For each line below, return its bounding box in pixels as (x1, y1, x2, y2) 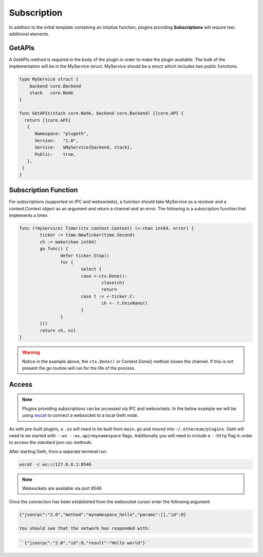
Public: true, (35, 151, 76, 157)
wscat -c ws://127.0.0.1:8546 (19, 462, 92, 467)
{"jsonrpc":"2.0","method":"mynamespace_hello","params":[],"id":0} (19, 512, 187, 518)
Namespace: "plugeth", (35, 131, 89, 136)
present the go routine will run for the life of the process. (22, 365, 136, 371)
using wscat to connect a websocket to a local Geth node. (22, 412, 139, 418)
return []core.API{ (24, 117, 71, 123)
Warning (22, 350, 40, 355)
